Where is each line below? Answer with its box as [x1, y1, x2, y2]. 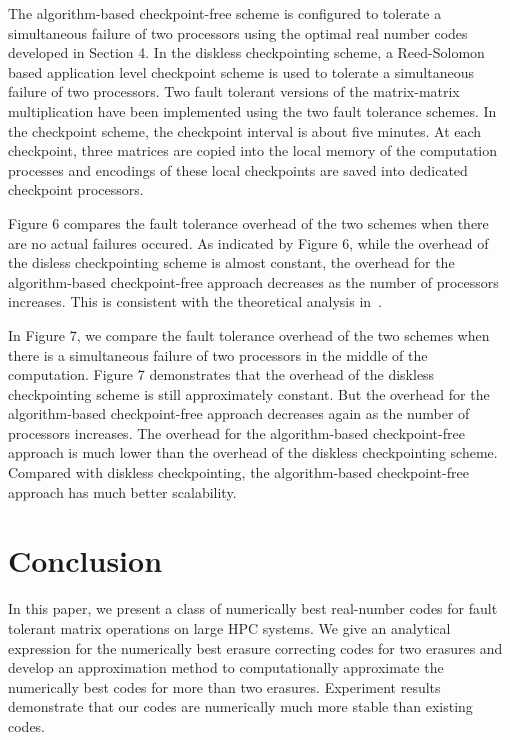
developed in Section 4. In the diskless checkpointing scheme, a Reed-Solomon [8, 42, 485, 63]
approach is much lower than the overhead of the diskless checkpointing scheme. [8, 442, 498, 463]
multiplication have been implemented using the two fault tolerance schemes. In [8, 100, 497, 121]
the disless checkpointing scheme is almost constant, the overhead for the [8, 252, 455, 273]
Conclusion [8, 540, 163, 581]
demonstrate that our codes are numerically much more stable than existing [8, 696, 473, 717]
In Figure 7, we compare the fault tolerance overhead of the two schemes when [8, 324, 490, 345]
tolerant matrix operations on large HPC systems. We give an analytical [8, 617, 451, 638]
